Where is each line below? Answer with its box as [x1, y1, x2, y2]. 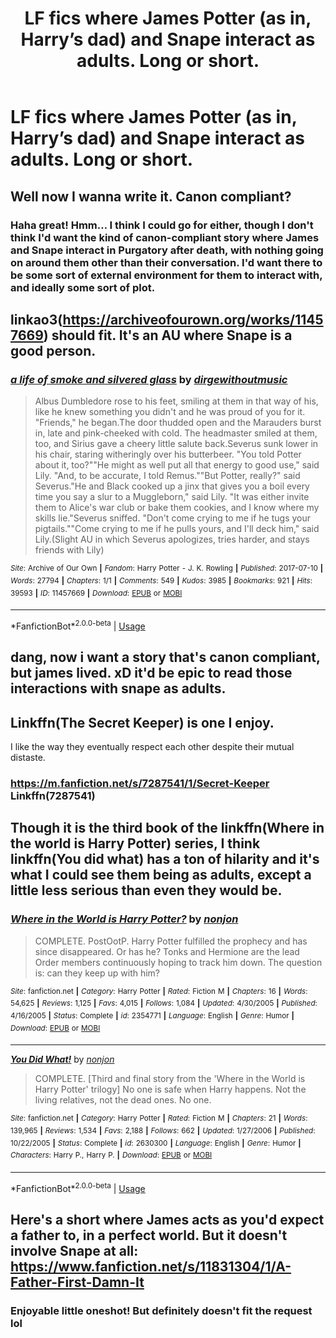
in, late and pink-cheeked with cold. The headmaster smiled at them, [34, 427, 318, 439]
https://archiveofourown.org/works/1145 [62, 311, 324, 328]
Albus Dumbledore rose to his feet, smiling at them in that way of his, [34, 395, 319, 407]
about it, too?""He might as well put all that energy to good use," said [34, 459, 320, 471]
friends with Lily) [34, 544, 105, 556]
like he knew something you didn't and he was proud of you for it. [34, 406, 306, 418]
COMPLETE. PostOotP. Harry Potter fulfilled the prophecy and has [34, 935, 308, 947]
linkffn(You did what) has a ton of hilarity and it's [10, 851, 320, 868]
